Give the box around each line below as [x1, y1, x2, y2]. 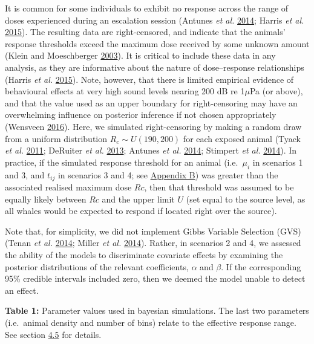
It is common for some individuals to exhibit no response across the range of [5, 2, 289, 14]
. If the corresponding [221, 260, 301, 273]
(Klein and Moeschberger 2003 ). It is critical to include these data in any [5, 49, 276, 62]
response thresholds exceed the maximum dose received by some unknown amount [5, 37, 310, 50]
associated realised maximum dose [5, 180, 132, 193]
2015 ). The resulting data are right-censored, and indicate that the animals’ [5, 25, 286, 38]
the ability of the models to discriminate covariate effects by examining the [5, 248, 283, 261]
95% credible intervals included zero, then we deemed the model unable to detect [5, 272, 306, 285]
